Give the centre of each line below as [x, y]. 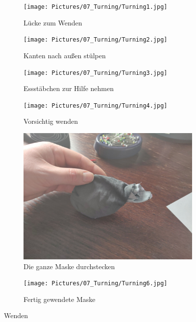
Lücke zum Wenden [53, 22]
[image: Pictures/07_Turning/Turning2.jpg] [96, 40]
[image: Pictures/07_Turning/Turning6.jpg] [96, 284]
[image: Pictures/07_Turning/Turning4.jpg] [96, 105]
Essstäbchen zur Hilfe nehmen [69, 88]
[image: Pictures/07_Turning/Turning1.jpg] [96, 7]
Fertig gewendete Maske [60, 299]
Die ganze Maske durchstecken [69, 266]
